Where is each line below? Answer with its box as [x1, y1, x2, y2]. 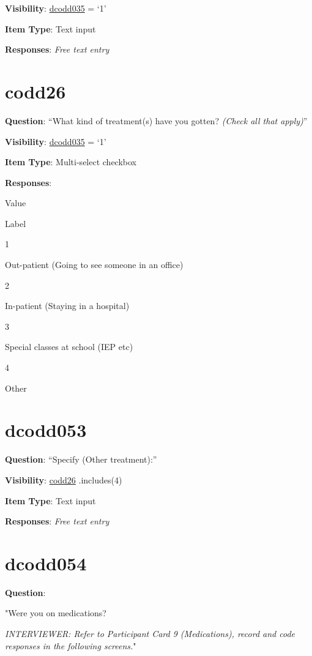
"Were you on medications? [5, 606, 106, 619]
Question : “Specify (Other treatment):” [5, 453, 157, 466]
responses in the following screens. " [5, 639, 136, 652]
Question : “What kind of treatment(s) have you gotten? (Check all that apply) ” [5, 114, 308, 127]
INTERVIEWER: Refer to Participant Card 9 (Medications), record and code [5, 627, 295, 640]
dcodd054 [5, 550, 87, 575]
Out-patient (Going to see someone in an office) [5, 258, 184, 271]
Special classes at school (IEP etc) [5, 340, 133, 353]
